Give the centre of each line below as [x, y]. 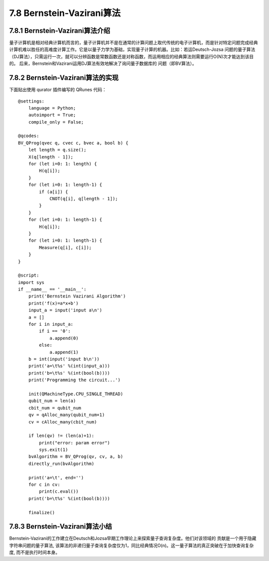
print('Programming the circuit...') [74, 380]
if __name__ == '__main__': [52, 289]
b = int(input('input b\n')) [64, 359]
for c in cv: [44, 485]
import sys [31, 282]
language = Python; [52, 108]
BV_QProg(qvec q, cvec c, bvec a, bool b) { [73, 143]
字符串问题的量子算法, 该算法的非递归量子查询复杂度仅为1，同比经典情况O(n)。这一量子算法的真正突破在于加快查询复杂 [132, 545]
